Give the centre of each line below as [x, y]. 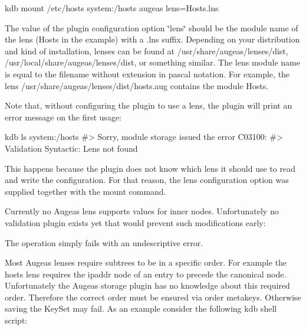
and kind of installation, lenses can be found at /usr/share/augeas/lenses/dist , [147, 50]
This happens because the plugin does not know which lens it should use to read [150, 168]
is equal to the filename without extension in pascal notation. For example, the [147, 73]
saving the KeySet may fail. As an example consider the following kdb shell [141, 308]
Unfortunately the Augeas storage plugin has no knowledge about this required [147, 285]
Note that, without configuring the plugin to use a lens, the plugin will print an [149, 105]
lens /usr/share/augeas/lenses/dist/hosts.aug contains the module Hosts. [137, 85]
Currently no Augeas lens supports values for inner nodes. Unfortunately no [142, 211]
